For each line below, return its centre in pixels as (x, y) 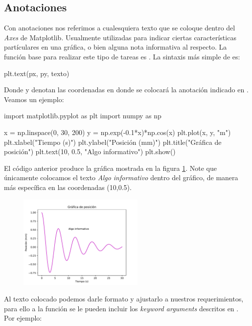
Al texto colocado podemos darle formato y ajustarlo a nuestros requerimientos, (124, 299)
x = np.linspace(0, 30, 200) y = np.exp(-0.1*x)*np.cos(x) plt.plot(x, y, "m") (117, 132)
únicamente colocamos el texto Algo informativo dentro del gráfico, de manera (121, 177)
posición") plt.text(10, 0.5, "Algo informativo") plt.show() (90, 151)
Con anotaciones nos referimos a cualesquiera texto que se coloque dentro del (120, 28)
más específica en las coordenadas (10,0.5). (68, 187)
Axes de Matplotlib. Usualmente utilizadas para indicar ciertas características (120, 37)
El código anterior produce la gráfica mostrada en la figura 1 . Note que (110, 168)
